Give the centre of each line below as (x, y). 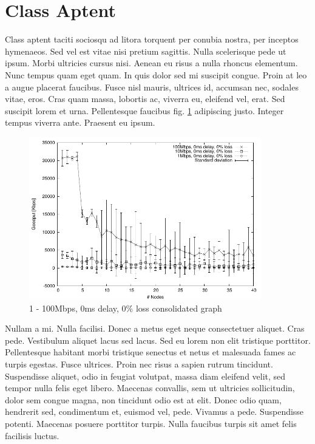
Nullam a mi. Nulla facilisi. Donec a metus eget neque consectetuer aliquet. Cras (155, 328)
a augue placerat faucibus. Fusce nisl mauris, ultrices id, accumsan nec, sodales (152, 87)
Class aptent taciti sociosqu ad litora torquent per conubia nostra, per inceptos (152, 39)
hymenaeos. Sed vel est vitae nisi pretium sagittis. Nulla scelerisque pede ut (146, 51)
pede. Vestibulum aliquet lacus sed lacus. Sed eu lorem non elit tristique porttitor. (158, 340)
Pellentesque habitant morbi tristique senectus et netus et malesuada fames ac (151, 352)
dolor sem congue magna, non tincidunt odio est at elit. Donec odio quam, (143, 399)
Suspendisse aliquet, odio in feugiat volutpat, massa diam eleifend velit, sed (145, 376)
